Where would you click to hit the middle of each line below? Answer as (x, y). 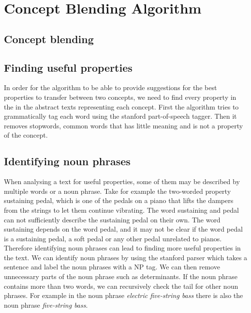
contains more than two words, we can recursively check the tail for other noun (121, 286)
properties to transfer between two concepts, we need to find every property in (120, 97)
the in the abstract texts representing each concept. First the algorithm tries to (121, 106)
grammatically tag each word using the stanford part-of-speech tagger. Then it (120, 116)
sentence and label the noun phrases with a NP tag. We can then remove (112, 267)
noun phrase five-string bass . (46, 305)
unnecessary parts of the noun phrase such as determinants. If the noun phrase (121, 276)
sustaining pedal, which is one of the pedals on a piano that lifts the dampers (119, 200)
